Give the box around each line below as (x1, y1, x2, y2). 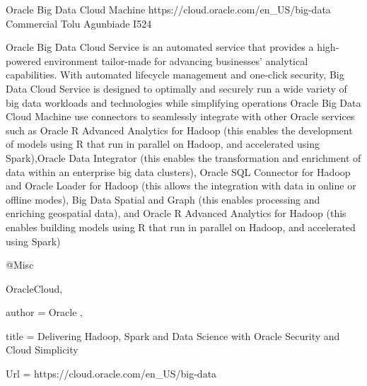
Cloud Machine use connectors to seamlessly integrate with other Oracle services (6, 109, 355, 124)
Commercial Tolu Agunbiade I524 (6, 16, 152, 30)
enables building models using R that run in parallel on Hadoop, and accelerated (6, 219, 356, 234)
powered (6, 53, 42, 68)
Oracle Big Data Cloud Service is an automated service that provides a (6, 40, 314, 54)
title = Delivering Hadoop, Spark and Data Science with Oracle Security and (6, 328, 340, 343)
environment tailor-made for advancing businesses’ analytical (44, 53, 308, 68)
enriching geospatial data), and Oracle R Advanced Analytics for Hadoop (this (6, 206, 346, 221)
